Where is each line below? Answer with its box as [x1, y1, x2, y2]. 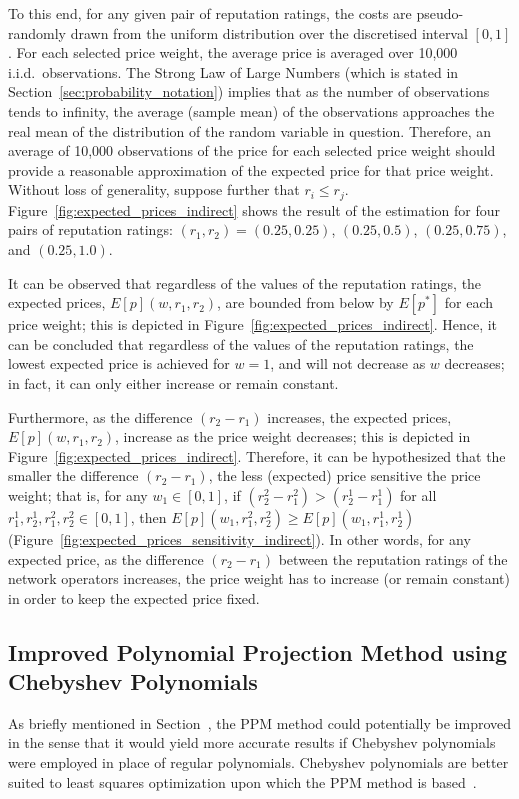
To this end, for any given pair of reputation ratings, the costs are [8, 3, 412, 23]
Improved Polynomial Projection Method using [8, 636, 507, 667]
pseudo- [416, 3, 464, 23]
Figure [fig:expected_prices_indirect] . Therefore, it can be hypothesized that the [8, 445, 506, 466]
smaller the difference [8, 465, 139, 486]
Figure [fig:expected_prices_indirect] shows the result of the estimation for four [8, 199, 501, 220]
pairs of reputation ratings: [8, 219, 173, 240]
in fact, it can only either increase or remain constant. [8, 372, 339, 393]
